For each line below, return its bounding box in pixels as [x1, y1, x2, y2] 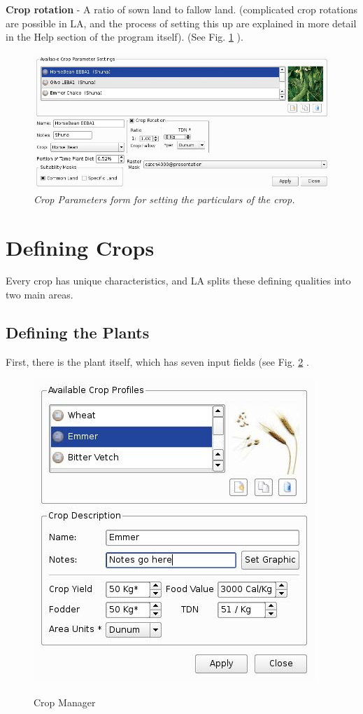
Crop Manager [34, 695, 96, 710]
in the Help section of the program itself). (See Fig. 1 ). [6, 29, 243, 44]
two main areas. [6, 287, 73, 302]
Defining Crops [6, 233, 155, 261]
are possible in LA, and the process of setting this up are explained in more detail [6, 15, 357, 30]
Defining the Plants [6, 322, 150, 343]
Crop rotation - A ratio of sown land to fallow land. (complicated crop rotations [6, 2, 358, 16]
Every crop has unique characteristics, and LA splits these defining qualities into [6, 273, 351, 288]
